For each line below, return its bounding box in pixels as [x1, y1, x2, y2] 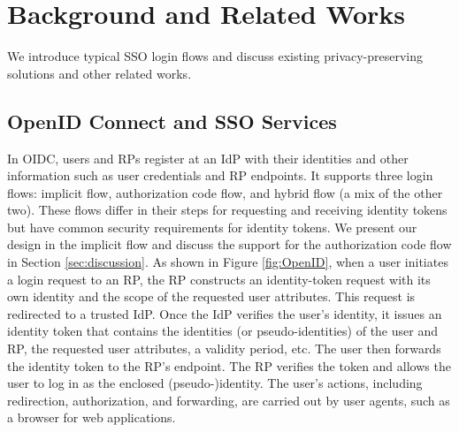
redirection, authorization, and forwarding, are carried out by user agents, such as [7, 390, 450, 409]
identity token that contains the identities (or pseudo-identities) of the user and [7, 322, 438, 340]
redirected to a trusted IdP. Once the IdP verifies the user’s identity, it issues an [7, 304, 442, 322]
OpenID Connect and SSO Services [7, 107, 337, 134]
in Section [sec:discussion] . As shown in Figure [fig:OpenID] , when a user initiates [7, 253, 448, 271]
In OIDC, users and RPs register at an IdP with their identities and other [7, 148, 409, 167]
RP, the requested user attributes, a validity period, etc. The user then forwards [7, 339, 441, 358]
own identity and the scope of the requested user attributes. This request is [7, 287, 416, 306]
